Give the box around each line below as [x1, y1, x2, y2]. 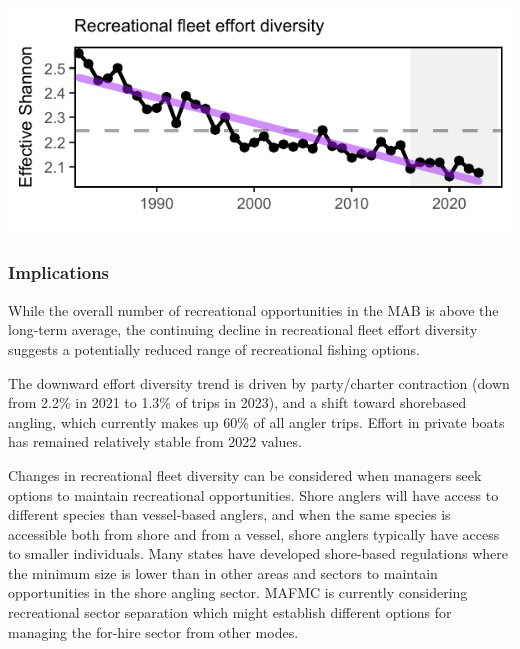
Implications [8, 260, 110, 285]
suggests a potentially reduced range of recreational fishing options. [8, 338, 421, 359]
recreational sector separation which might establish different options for [8, 602, 452, 623]
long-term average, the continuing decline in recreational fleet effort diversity [8, 319, 478, 340]
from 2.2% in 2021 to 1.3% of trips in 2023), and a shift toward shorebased [8, 392, 467, 413]
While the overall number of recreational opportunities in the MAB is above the [8, 299, 499, 320]
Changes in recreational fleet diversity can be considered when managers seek [8, 464, 482, 485]
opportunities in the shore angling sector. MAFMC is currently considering [8, 582, 468, 603]
